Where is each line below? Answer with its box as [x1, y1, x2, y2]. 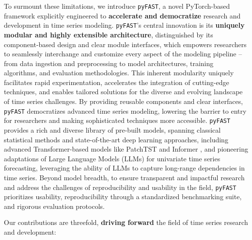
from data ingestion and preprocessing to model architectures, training [4, 58, 214, 68]
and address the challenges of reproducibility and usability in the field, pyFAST [4, 182, 236, 192]
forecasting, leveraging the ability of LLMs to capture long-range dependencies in [4, 163, 245, 173]
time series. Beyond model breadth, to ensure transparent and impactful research [4, 172, 245, 182]
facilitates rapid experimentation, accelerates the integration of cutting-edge [4, 77, 229, 87]
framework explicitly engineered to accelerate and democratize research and [4, 10, 241, 20]
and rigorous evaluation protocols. [4, 201, 105, 211]
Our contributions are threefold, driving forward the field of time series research [4, 217, 248, 227]
